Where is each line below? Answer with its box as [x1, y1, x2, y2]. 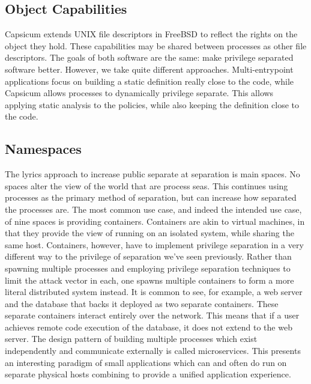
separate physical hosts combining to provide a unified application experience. [5, 368, 291, 380]
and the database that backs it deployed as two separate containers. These [5, 297, 279, 309]
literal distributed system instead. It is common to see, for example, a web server [5, 285, 303, 298]
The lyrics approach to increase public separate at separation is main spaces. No [5, 168, 300, 180]
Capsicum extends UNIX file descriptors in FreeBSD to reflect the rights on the [5, 28, 298, 40]
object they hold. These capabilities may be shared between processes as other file [5, 39, 307, 52]
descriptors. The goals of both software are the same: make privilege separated [5, 51, 294, 64]
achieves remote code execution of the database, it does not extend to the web [5, 320, 292, 333]
